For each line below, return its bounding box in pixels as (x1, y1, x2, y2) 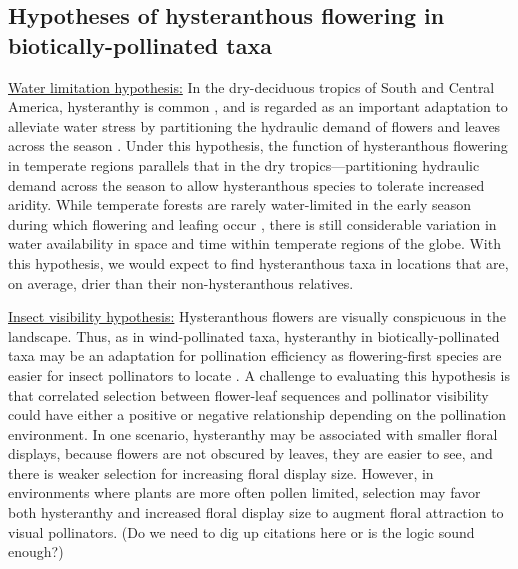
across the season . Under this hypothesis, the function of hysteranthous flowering (8, 135, 508, 156)
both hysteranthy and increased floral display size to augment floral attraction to (8, 502, 504, 523)
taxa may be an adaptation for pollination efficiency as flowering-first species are (8, 345, 502, 366)
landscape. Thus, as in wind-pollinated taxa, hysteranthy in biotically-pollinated (8, 325, 500, 346)
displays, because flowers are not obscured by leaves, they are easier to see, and (8, 443, 493, 464)
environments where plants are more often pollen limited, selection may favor (8, 482, 481, 503)
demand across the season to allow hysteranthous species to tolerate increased (8, 174, 485, 195)
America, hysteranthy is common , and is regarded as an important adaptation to (8, 96, 508, 117)
